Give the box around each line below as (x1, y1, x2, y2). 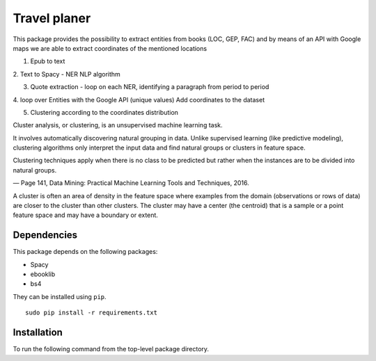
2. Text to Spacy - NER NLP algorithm (13, 70, 121, 78)
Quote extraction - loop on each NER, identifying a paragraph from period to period (30, 83, 269, 91)
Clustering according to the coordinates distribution (30, 108, 179, 116)
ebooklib (30, 270, 56, 278)
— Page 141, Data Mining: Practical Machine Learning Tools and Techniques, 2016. (13, 179, 250, 187)
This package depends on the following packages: (13, 248, 158, 256)
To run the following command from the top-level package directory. (13, 345, 209, 353)
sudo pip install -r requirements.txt (25, 309, 158, 316)
